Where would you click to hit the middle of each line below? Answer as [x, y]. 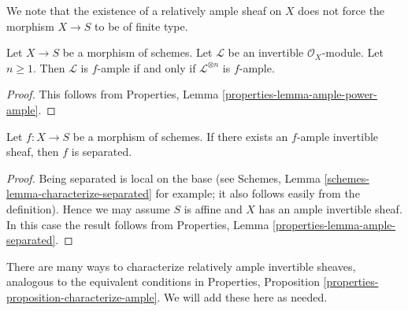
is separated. [102, 152]
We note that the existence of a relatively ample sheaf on [144, 10]
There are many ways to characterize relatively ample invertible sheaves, [181, 266]
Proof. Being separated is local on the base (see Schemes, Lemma [163, 178]
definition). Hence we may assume [88, 208]
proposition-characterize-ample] [82, 296]
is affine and [213, 208]
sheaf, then [33, 152]
